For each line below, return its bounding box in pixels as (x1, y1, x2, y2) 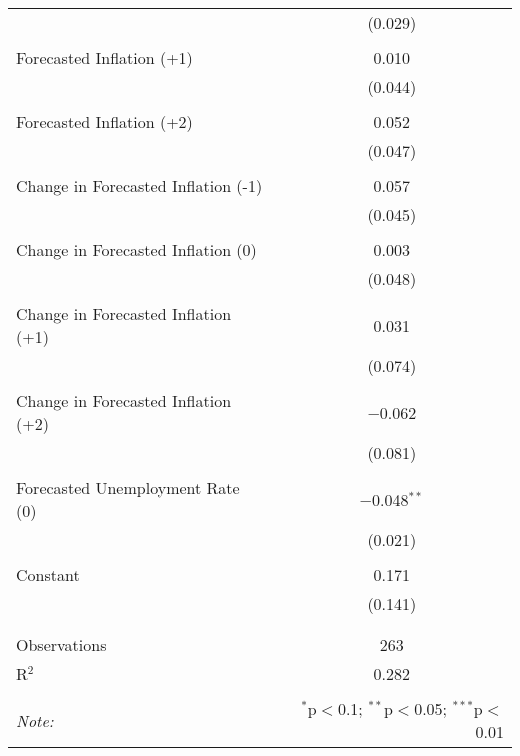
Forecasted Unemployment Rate (16, 476, 240, 499)
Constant (16, 563, 80, 586)
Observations (16, 633, 107, 656)
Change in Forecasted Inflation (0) (16, 238, 257, 261)
